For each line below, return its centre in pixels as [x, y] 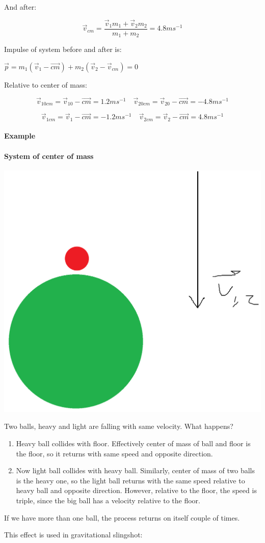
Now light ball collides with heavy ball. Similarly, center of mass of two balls [136, 470]
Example [20, 136]
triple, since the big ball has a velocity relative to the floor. [108, 500]
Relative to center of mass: [46, 84]
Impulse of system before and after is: [63, 49]
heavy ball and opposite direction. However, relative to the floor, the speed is [136, 490]
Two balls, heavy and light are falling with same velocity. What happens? [119, 426]
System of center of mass [49, 156]
